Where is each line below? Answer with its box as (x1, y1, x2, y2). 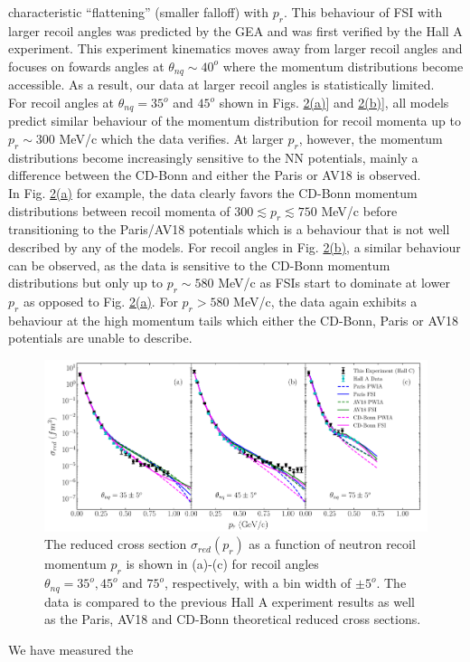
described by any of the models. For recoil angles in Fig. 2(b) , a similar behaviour (8, 238, 461, 257)
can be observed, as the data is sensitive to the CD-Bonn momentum (8, 255, 390, 274)
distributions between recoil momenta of (8, 201, 230, 220)
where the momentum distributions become (222, 56, 464, 75)
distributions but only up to (8, 273, 163, 292)
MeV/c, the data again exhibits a (233, 292, 418, 311)
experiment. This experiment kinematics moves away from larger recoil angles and (8, 39, 463, 58)
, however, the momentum (298, 129, 443, 148)
